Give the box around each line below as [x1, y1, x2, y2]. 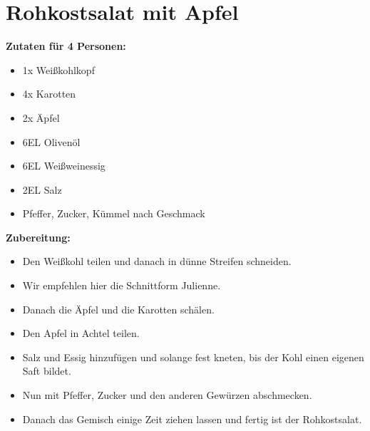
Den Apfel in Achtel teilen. [22, 326, 140, 341]
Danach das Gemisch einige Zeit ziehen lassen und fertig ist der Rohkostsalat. [22, 411, 362, 426]
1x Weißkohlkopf [22, 62, 95, 77]
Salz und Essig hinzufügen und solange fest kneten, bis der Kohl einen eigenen [22, 349, 364, 364]
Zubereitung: [6, 229, 71, 244]
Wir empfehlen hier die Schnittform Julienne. [22, 278, 221, 293]
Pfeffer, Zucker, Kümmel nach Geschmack [22, 206, 205, 221]
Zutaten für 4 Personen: [6, 38, 126, 53]
